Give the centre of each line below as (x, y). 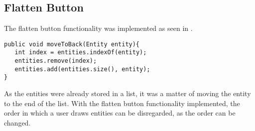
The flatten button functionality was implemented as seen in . (98, 28)
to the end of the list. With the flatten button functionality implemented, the (122, 103)
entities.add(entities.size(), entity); (82, 69)
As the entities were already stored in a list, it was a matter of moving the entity (127, 93)
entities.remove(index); (56, 61)
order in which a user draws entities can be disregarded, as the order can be (120, 113)
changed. (17, 122)
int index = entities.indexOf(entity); (81, 53)
